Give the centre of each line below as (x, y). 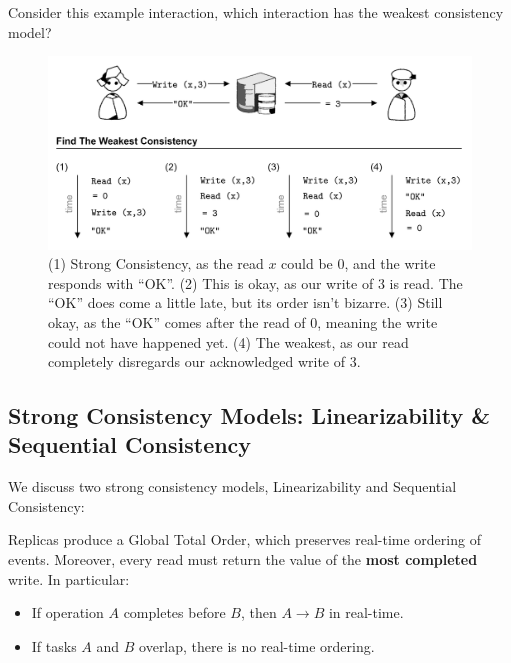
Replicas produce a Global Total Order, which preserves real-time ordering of (244, 539)
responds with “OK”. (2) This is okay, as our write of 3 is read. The (255, 282)
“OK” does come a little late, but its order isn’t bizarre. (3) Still (245, 302)
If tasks (54, 645)
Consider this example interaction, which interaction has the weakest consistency (256, 12)
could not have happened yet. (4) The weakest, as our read (228, 341)
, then (258, 612)
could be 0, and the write (358, 263)
